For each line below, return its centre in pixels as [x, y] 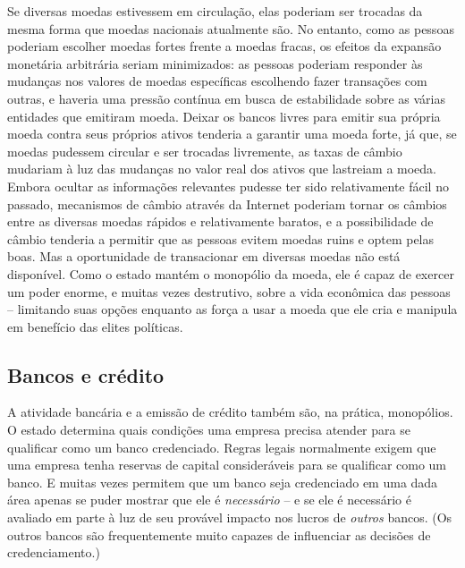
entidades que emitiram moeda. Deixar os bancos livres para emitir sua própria [224, 116]
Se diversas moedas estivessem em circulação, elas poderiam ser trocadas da [215, 11]
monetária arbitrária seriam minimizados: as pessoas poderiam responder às [215, 63]
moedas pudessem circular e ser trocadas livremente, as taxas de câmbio [205, 151]
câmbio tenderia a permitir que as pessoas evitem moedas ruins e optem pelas [221, 238]
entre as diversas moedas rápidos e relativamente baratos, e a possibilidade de [220, 221]
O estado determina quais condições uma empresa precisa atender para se [209, 430]
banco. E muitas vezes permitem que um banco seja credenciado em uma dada [223, 482]
